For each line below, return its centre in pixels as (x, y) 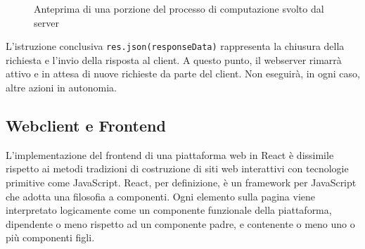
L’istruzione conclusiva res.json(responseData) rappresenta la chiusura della (175, 46)
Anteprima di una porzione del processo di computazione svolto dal (179, 8)
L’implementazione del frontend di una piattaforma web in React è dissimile (170, 154)
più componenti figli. (50, 237)
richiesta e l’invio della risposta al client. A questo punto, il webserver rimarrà (174, 59)
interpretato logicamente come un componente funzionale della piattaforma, (169, 210)
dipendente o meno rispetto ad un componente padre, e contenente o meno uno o (180, 223)
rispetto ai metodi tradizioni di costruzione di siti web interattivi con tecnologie (177, 168)
